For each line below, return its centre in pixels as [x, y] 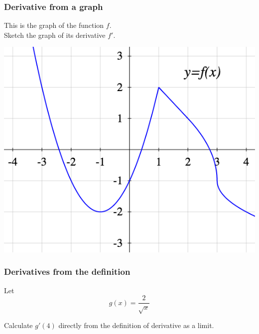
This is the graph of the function [54, 25]
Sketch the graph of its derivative [55, 35]
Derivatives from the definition [67, 272]
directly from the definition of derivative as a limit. [136, 325]
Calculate [18, 325]
